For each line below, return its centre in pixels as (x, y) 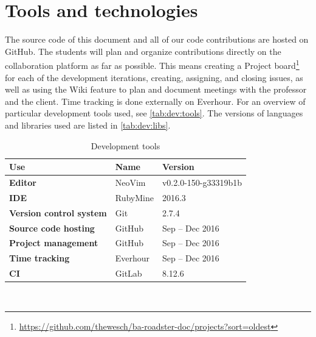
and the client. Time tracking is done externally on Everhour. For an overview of (155, 101)
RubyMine (134, 197)
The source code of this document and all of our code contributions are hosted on (157, 39)
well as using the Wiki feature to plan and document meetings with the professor (156, 89)
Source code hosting (52, 228)
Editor (23, 182)
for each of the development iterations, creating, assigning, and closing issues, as (154, 77)
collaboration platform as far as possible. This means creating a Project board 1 (152, 64)
